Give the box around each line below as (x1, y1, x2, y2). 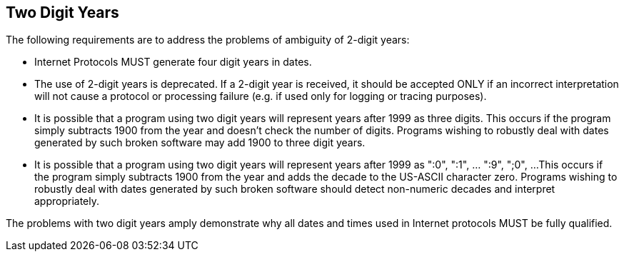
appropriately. (34, 195, 100, 208)
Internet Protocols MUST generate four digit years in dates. (34, 56, 312, 69)
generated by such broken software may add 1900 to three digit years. (34, 136, 366, 149)
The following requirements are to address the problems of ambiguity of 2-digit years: (6, 34, 410, 46)
